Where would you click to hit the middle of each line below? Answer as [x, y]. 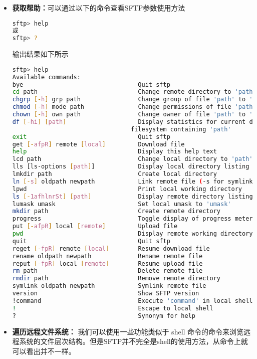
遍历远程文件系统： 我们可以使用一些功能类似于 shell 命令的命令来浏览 [128, 331]
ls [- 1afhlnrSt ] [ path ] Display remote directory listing [133, 196]
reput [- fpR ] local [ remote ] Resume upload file [107, 263]
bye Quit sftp [91, 84]
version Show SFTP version [106, 294]
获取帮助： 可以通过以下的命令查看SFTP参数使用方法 [99, 8]
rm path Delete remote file [107, 271]
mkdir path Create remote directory [116, 211]
